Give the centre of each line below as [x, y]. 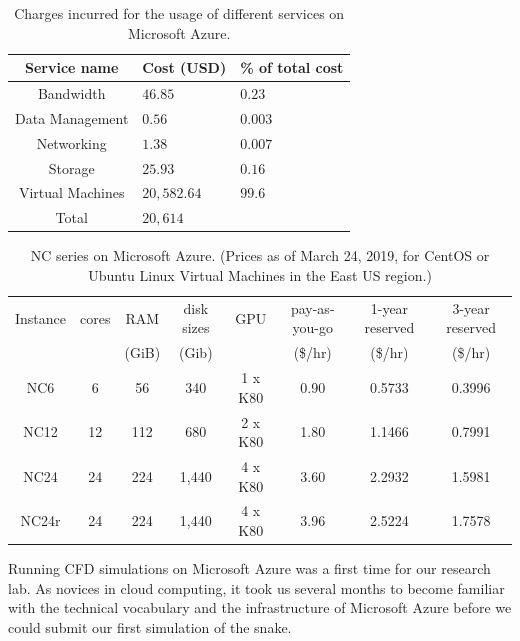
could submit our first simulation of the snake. [150, 626]
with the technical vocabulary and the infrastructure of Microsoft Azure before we [260, 607]
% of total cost [292, 67]
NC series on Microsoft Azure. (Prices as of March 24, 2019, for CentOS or [260, 255]
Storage [71, 167]
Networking [71, 142]
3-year [471, 307]
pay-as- [312, 307]
